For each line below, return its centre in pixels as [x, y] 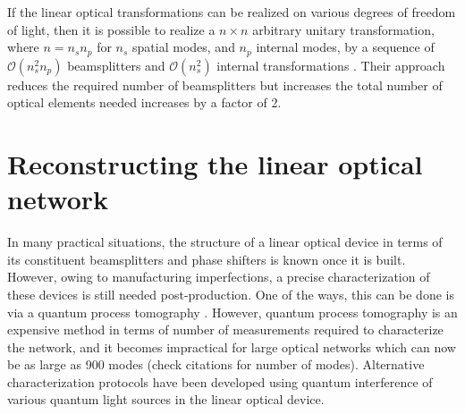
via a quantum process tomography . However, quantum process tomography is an [232, 312]
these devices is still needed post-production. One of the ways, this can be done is [231, 294]
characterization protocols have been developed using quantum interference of [220, 381]
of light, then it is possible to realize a [111, 29]
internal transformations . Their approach [331, 65]
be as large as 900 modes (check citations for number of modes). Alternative [216, 364]
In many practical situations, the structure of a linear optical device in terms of [225, 242]
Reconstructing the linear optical [215, 164]
